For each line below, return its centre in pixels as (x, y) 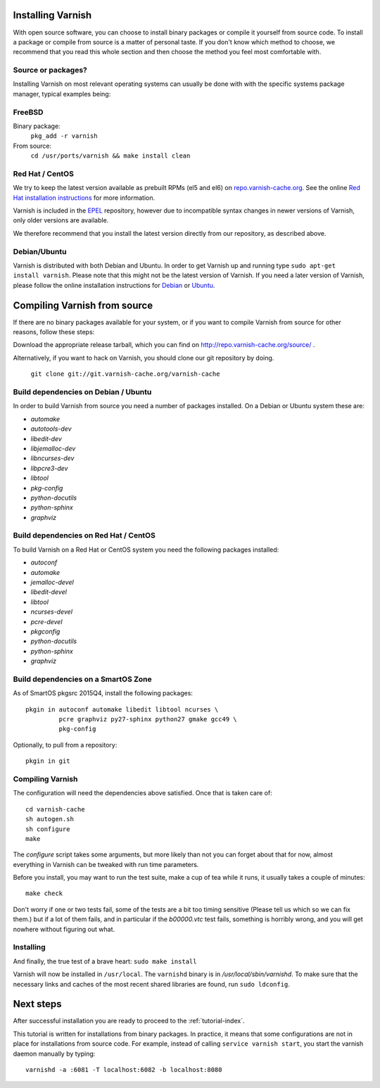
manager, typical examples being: (62, 94)
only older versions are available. (61, 220)
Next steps (37, 1004)
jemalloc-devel (52, 582)
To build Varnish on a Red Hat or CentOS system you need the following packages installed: (146, 550)
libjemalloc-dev (53, 448)
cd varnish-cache (55, 809)
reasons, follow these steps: (54, 332)
